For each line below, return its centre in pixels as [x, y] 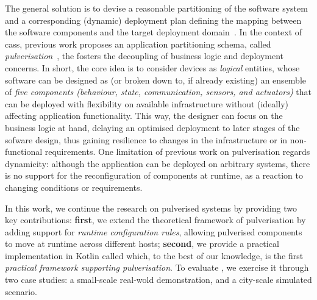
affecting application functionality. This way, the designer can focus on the [144, 116]
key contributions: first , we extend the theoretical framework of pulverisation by [155, 220]
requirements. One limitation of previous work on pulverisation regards [177, 152]
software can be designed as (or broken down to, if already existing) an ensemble [156, 80]
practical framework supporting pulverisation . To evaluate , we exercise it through [157, 267]
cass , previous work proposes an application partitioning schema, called [138, 44]
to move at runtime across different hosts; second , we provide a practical [142, 244]
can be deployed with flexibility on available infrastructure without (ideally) [147, 103]
